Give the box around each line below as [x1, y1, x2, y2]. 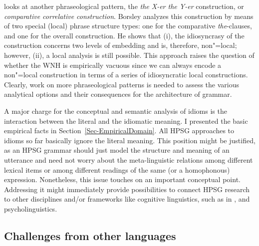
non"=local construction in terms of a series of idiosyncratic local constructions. [4, 69, 248, 80]
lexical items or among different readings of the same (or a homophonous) [4, 164, 230, 175]
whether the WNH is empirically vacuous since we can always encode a [4, 59, 222, 70]
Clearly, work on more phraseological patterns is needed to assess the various [4, 79, 239, 89]
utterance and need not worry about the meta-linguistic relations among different [4, 154, 253, 165]
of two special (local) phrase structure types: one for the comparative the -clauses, [4, 20, 252, 31]
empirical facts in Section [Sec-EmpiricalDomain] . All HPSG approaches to [4, 125, 235, 136]
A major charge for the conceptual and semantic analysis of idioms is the [4, 105, 227, 116]
